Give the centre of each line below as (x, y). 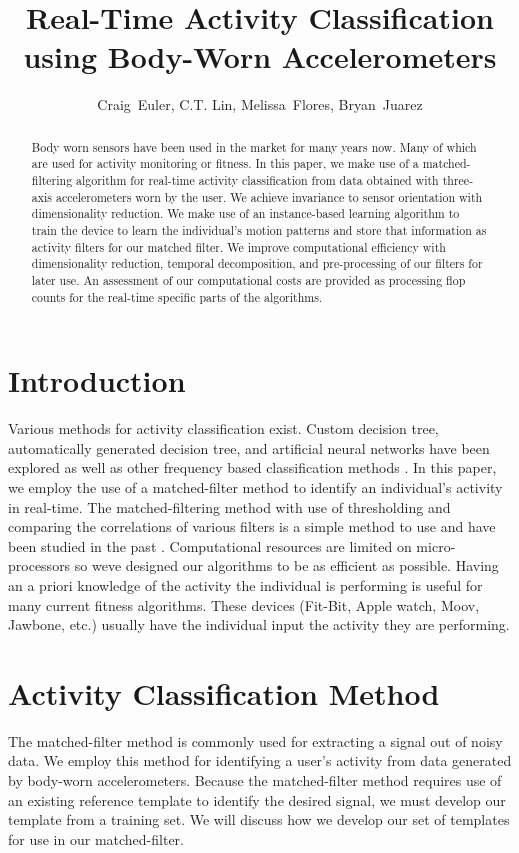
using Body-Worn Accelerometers (260, 56)
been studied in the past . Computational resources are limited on (210, 545)
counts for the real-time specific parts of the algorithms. (177, 296)
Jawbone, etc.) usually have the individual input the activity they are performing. (259, 624)
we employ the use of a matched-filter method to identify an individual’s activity (255, 486)
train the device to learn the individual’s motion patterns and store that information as (259, 229)
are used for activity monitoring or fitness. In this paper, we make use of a (225, 163)
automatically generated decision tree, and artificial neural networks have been (249, 447)
